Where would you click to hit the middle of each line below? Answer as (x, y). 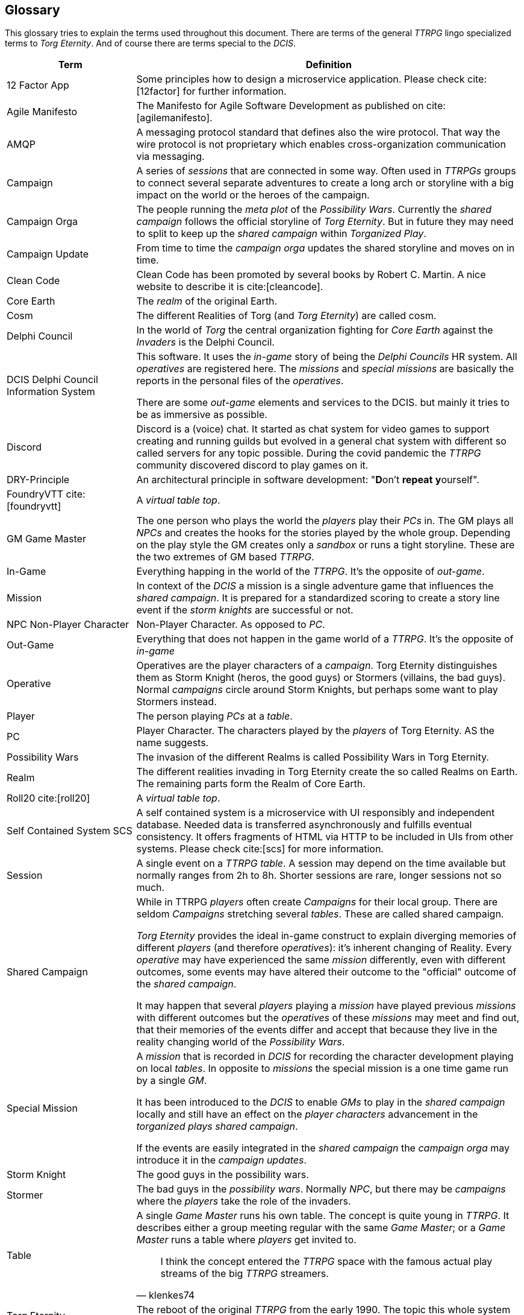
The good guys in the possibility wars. (223, 1175)
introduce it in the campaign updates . (222, 1160)
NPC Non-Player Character (68, 625)
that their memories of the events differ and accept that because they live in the (317, 1030)
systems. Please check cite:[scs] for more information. (260, 849)
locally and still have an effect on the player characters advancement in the (307, 1114)
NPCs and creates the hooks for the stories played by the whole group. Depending (323, 533)
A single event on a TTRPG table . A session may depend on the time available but (321, 863)
